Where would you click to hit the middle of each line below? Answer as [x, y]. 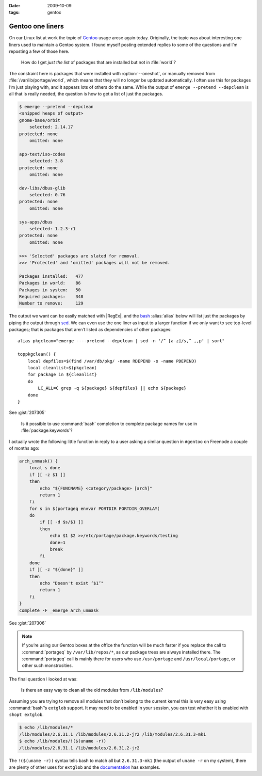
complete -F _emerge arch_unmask [59, 610]
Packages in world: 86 [50, 283]
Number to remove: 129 [51, 303]
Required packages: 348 [51, 296]
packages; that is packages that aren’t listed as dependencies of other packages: [90, 330]
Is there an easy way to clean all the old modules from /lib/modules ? [92, 690]
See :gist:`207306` [27, 623]
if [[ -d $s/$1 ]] [61, 522]
